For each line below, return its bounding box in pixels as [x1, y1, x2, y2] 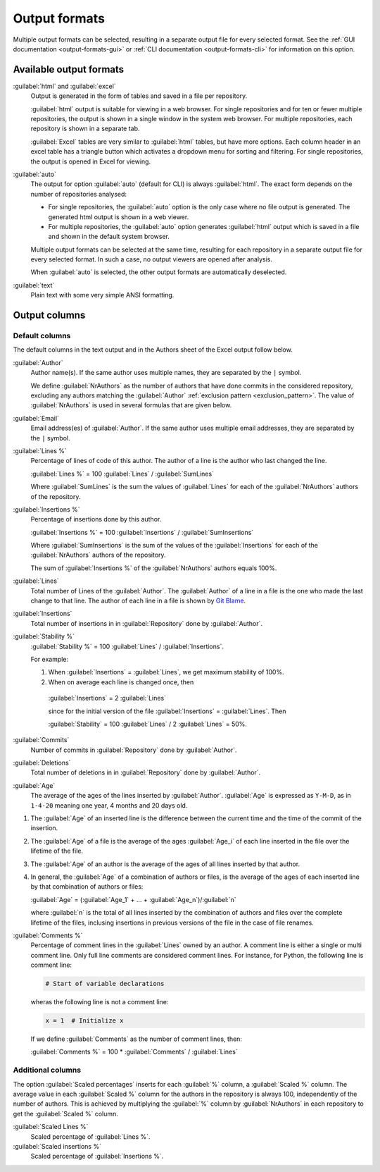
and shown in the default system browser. [48, 233, 170, 241]
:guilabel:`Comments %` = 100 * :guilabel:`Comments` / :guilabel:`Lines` [30, 1047, 239, 1056]
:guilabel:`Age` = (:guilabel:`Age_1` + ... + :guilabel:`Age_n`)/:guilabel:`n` [30, 895, 236, 903]
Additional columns [13, 1065, 81, 1075]
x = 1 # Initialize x [45, 1017, 124, 1025]
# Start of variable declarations [45, 980, 165, 988]
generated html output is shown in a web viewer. [48, 212, 189, 221]
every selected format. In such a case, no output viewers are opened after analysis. [30, 255, 272, 264]
